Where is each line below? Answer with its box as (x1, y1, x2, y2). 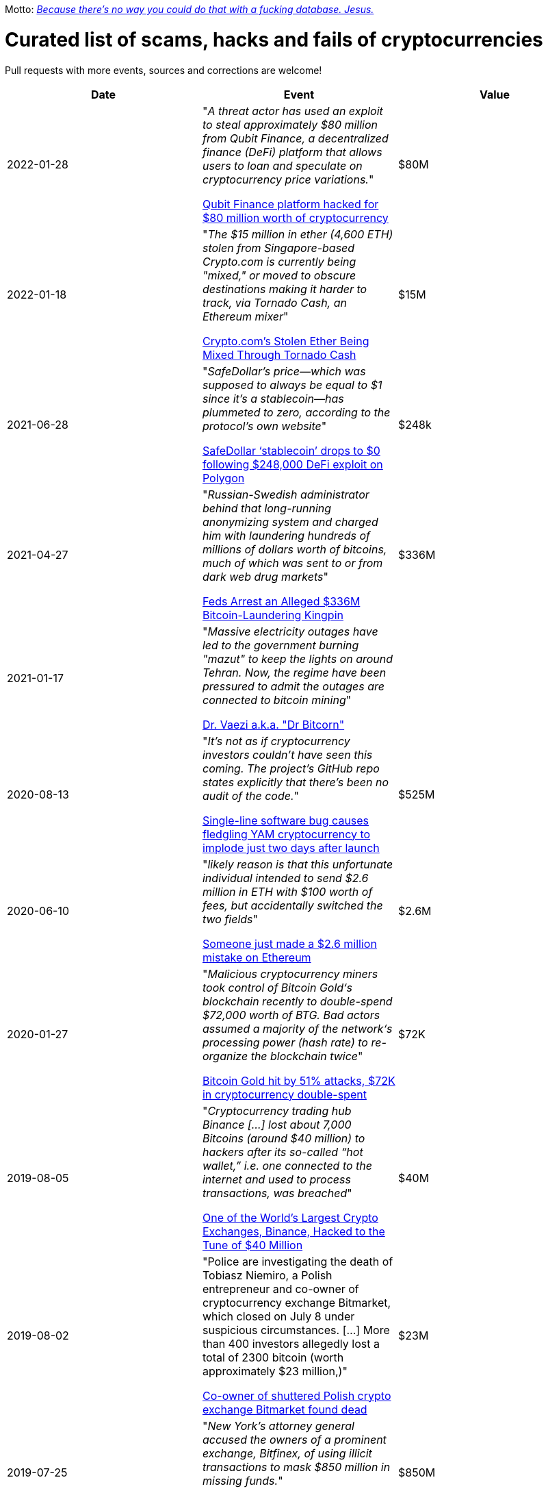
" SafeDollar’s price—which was (202, 364, 366, 378)
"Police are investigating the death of (202, 1254, 393, 1268)
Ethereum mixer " (202, 309, 289, 323)
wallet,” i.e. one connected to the (202, 1158, 373, 1172)
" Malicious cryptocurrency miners (202, 966, 378, 981)
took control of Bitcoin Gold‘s (202, 980, 353, 994)
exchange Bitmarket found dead (202, 1402, 367, 1416)
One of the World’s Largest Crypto (202, 1210, 378, 1225)
